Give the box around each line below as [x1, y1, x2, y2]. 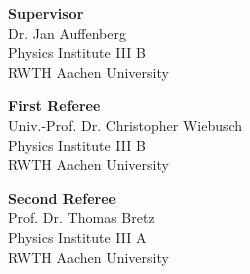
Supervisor [8, 3, 84, 23]
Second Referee [8, 187, 116, 208]
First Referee [8, 95, 101, 116]
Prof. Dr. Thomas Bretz [8, 207, 155, 228]
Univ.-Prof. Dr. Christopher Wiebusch [8, 114, 243, 135]
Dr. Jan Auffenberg [8, 22, 126, 43]
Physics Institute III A [8, 226, 147, 247]
